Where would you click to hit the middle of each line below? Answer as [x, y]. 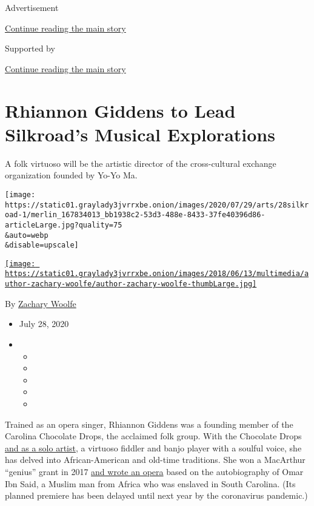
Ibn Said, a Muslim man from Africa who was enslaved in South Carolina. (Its [150, 483]
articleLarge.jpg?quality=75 [64, 225]
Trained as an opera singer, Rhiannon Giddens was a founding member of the [149, 424]
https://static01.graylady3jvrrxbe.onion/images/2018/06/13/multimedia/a [157, 274]
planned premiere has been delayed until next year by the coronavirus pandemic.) [156, 495]
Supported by [30, 48]
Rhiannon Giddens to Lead [120, 110]
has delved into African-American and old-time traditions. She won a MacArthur [155, 460]
